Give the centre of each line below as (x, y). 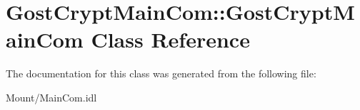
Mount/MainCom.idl (51, 97)
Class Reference (170, 39)
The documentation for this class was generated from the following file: (161, 73)
